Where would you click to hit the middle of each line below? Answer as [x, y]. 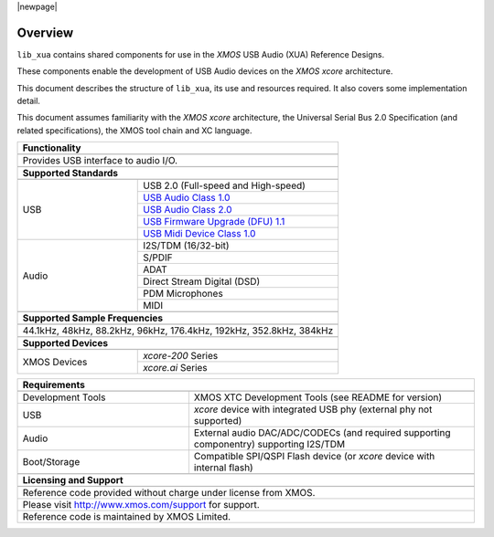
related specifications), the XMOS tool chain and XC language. [134, 130]
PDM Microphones [183, 294]
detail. [29, 101]
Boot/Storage [51, 462]
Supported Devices [65, 343]
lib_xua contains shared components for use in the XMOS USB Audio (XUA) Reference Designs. [200, 54]
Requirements [54, 385]
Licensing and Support [73, 480]
